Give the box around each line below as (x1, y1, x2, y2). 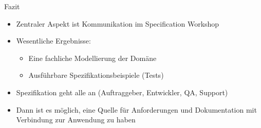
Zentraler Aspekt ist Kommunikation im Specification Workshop (16, 18, 219, 29)
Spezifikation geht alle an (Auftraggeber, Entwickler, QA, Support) (16, 87, 228, 97)
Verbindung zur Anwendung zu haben (16, 114, 136, 125)
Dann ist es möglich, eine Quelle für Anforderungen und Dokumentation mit (16, 104, 257, 115)
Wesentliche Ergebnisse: (16, 35, 91, 46)
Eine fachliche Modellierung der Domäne (28, 52, 157, 63)
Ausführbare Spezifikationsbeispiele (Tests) (28, 70, 164, 80)
